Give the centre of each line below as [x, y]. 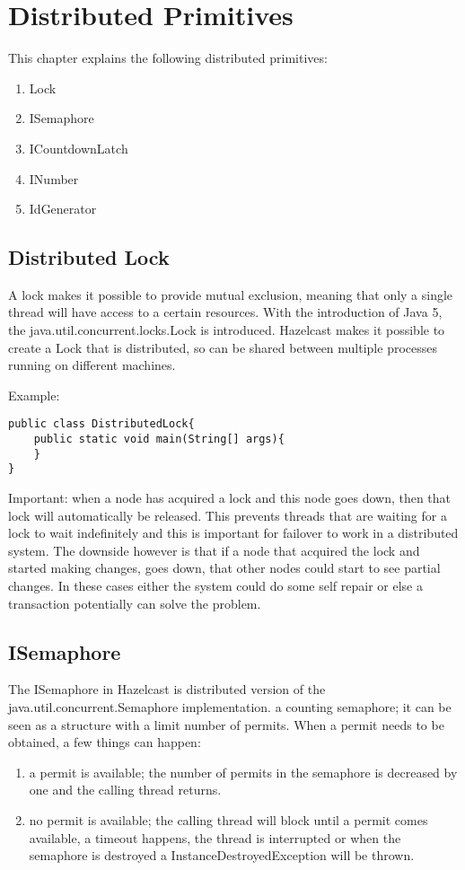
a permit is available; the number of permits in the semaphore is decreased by [243, 772]
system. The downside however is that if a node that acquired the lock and [214, 550]
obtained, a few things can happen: [105, 742]
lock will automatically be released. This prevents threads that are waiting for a [228, 515]
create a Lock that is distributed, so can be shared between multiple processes [223, 347]
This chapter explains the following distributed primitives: [168, 58]
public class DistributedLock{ [101, 424]
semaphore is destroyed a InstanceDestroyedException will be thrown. [222, 855]
